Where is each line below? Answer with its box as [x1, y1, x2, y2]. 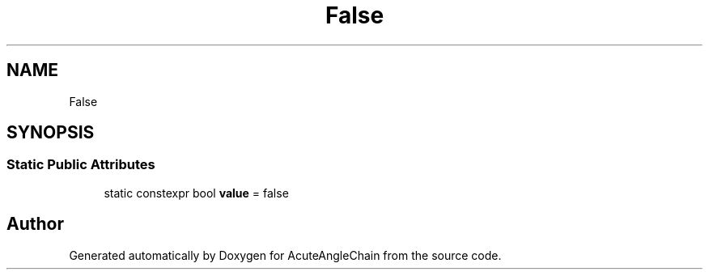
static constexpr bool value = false [104, 185, 289, 200]
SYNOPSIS [6, 122, 95, 143]
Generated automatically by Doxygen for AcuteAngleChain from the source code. [69, 248, 502, 262]
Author [6, 214, 64, 235]
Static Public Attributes [6, 156, 155, 173]
